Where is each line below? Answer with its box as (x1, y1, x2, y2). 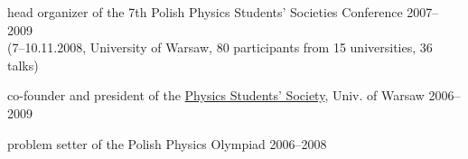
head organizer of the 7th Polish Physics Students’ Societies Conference (7, 3, 403, 21)
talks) (7, 55, 39, 74)
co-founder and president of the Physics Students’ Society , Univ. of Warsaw (7, 86, 425, 105)
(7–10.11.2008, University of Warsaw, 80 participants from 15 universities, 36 (7, 38, 433, 57)
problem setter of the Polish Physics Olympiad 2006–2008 (7, 134, 327, 153)
